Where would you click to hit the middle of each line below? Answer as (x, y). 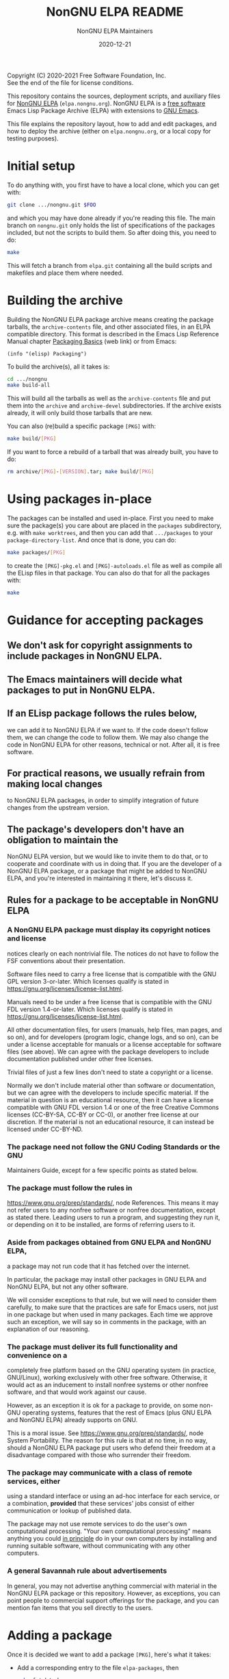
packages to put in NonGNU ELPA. (81, 690)
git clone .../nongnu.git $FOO (52, 205)
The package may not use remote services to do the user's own (97, 1524)
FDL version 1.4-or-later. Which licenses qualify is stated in (90, 1009)
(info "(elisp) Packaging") (47, 353)
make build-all (29, 385)
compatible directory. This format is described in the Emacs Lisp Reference (113, 334)
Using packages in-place (80, 499)
